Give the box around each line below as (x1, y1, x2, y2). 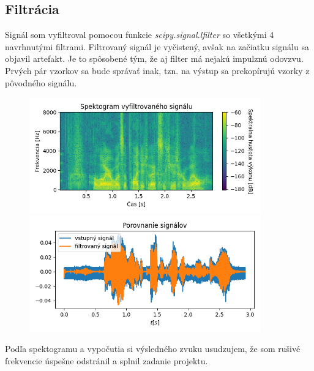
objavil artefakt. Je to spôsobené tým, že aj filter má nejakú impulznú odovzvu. (5, 52, 304, 65)
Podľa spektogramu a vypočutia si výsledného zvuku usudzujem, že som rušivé (5, 342, 301, 355)
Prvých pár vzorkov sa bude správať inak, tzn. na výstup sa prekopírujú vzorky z (5, 64, 310, 77)
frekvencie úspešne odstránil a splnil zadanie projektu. (5, 354, 208, 367)
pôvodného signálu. (5, 76, 77, 89)
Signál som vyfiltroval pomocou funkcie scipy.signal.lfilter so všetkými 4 (5, 28, 274, 41)
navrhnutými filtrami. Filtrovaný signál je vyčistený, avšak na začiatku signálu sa (5, 40, 309, 53)
